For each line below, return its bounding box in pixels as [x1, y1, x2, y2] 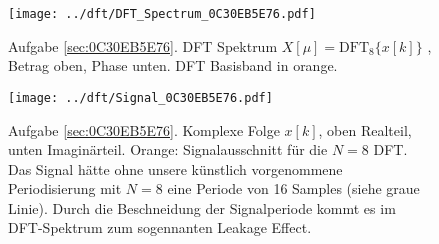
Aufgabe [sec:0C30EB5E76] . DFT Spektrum [8, 35, 278, 56]
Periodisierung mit [8, 178, 122, 199]
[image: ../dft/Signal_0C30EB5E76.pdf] [8, 90, 273, 105]
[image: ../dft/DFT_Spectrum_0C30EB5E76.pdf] [8, 7, 316, 21]
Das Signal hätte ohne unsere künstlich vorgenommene [8, 158, 343, 179]
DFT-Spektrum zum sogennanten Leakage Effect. [8, 217, 312, 238]
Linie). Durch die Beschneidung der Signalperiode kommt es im [8, 197, 396, 218]
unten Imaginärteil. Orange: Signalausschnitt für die [8, 139, 328, 160]
